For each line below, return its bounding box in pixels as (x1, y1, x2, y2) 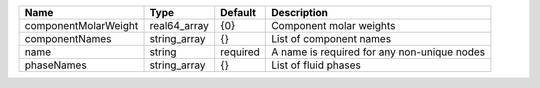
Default (220, 6, 257, 19)
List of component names (271, 32, 392, 45)
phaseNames (24, 58, 87, 72)
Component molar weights (271, 19, 396, 32)
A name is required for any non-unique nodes (271, 45, 485, 59)
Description (271, 6, 329, 19)
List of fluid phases (271, 58, 362, 72)
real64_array (149, 19, 210, 32)
